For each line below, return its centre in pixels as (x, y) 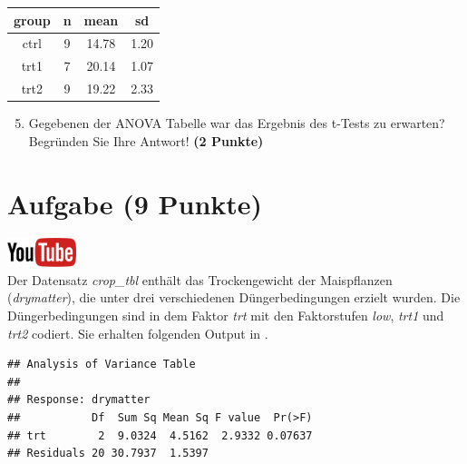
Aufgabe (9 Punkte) (135, 203)
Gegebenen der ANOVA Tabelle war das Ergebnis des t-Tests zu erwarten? (237, 123)
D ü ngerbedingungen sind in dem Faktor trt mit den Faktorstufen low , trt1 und (226, 316)
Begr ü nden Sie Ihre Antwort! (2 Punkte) (146, 140)
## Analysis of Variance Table (102, 365)
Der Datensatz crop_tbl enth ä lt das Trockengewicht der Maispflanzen (200, 279)
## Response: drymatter (79, 400)
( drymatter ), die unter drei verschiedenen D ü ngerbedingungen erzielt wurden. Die (234, 297)
